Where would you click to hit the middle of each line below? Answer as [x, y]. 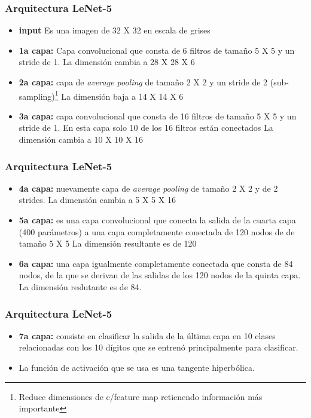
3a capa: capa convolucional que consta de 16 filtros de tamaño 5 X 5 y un [158, 116]
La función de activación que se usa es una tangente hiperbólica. [137, 367]
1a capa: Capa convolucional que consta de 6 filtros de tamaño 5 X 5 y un [157, 50]
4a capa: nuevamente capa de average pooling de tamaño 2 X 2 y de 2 [148, 188]
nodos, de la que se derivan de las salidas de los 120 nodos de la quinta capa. [160, 275]
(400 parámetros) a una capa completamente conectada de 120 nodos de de [157, 231]
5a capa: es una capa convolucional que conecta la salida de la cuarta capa [157, 220]
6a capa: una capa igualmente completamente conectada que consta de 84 [156, 263]
